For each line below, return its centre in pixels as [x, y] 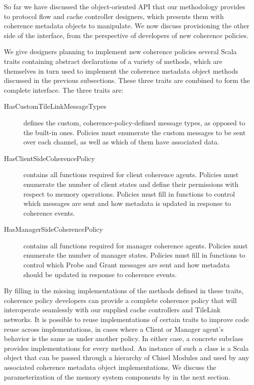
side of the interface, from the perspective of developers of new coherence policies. [126, 35]
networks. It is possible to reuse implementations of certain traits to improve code [127, 319]
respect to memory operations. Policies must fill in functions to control [129, 193]
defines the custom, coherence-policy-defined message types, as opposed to [134, 122]
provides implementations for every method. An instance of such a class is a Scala [127, 348]
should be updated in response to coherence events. [100, 274]
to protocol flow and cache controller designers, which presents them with [114, 16]
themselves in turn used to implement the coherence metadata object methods [121, 71]
